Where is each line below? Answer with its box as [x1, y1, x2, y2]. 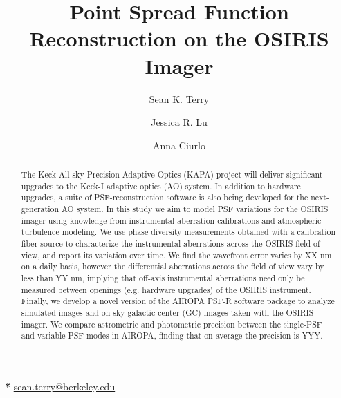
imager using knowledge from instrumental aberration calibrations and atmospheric [21, 214, 322, 226]
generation [21, 203, 59, 215]
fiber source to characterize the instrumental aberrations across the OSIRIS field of [21, 238, 320, 249]
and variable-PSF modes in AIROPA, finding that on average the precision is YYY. [21, 330, 323, 341]
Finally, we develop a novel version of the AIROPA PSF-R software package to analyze [21, 295, 335, 307]
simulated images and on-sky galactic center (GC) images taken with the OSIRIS [21, 306, 314, 318]
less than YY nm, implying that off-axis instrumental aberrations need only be [21, 272, 305, 283]
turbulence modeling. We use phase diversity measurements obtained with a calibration [21, 226, 336, 238]
